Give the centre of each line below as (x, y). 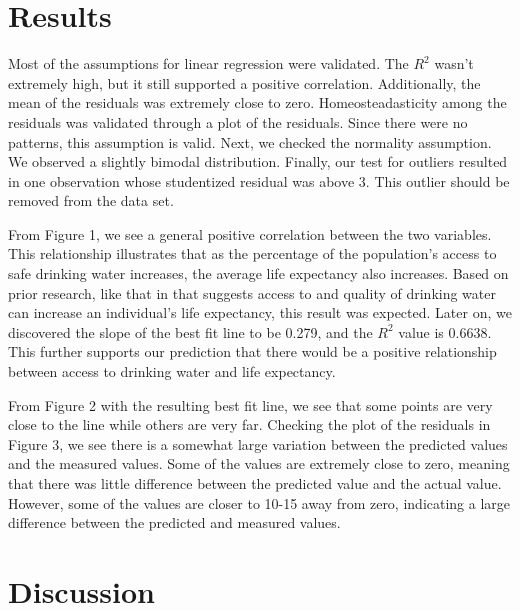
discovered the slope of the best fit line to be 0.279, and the (190, 331)
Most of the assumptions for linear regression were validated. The (208, 63)
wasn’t (454, 63)
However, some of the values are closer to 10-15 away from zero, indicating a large (259, 502)
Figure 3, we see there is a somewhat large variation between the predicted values (258, 443)
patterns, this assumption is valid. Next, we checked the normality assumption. (250, 141)
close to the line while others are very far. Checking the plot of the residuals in (249, 424)
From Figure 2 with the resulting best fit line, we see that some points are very (250, 404)
